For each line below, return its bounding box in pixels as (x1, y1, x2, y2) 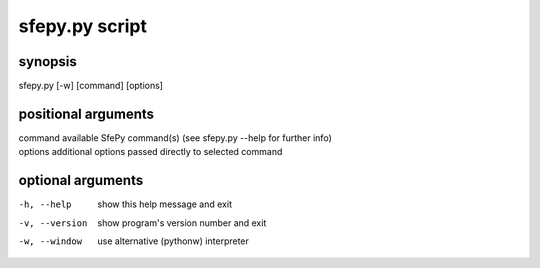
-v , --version (18, 217, 88, 229)
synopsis (18, 53, 77, 70)
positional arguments (18, 105, 155, 122)
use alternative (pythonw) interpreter (97, 235, 250, 247)
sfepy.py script (18, 15, 147, 37)
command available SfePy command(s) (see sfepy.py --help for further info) (18, 131, 332, 144)
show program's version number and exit (97, 216, 267, 229)
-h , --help (18, 199, 72, 210)
